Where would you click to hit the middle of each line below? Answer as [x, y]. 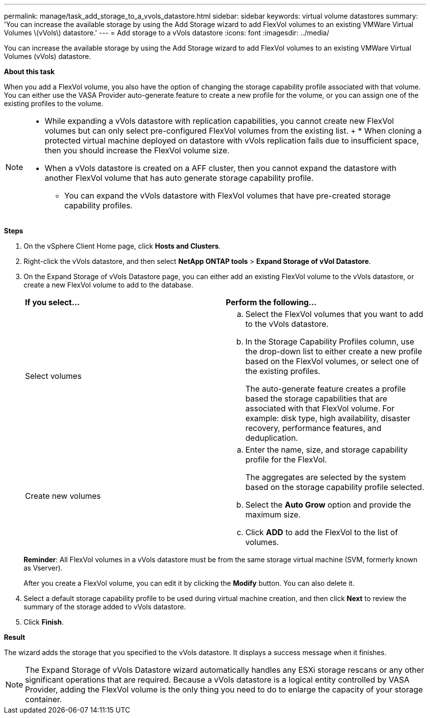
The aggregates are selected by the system [326, 477]
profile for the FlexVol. [286, 460]
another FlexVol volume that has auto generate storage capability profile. [179, 178]
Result [15, 637]
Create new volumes [63, 496]
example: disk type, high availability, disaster [328, 418]
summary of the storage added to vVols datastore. [105, 607]
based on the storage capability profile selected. [335, 487]
